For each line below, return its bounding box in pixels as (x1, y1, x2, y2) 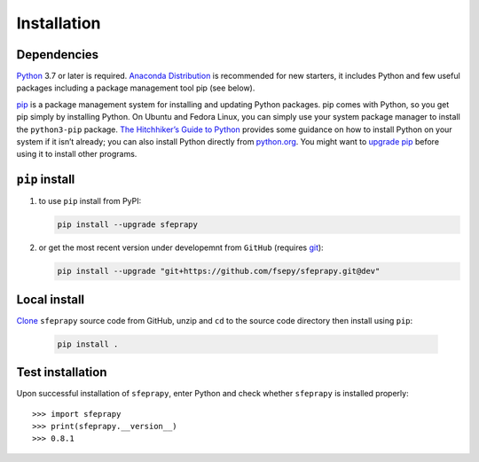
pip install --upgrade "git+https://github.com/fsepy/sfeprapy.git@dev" (57, 266, 381, 277)
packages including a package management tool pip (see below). (16, 82, 255, 93)
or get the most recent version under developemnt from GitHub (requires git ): (38, 242, 324, 253)
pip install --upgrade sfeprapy (57, 220, 199, 230)
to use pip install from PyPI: (38, 196, 142, 207)
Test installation (16, 364, 107, 380)
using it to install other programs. (16, 149, 137, 160)
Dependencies (16, 47, 99, 62)
